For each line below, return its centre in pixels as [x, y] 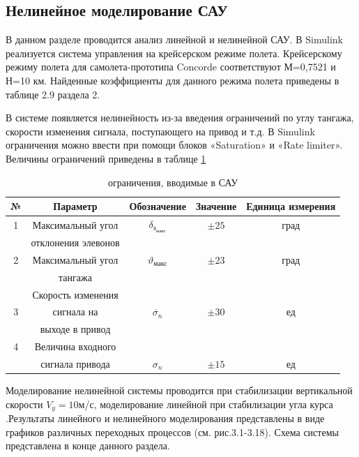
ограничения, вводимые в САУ [173, 182]
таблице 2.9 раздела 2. [53, 94]
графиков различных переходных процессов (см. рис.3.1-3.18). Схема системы [172, 432]
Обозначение [158, 206]
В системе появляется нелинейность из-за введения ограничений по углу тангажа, [180, 118]
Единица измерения [291, 206]
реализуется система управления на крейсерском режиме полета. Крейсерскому [174, 53]
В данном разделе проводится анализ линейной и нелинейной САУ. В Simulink [174, 39]
